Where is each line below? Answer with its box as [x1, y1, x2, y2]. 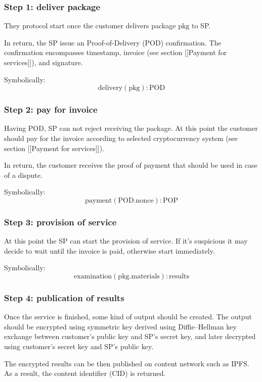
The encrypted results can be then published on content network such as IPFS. [4, 358, 249, 368]
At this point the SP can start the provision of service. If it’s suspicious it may [4, 235, 248, 246]
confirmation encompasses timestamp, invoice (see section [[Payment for [4, 47, 227, 58]
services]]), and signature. [4, 57, 83, 67]
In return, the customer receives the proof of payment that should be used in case [4, 160, 257, 170]
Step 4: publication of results [4, 291, 124, 304]
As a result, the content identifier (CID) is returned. [4, 368, 166, 378]
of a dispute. [4, 169, 42, 180]
